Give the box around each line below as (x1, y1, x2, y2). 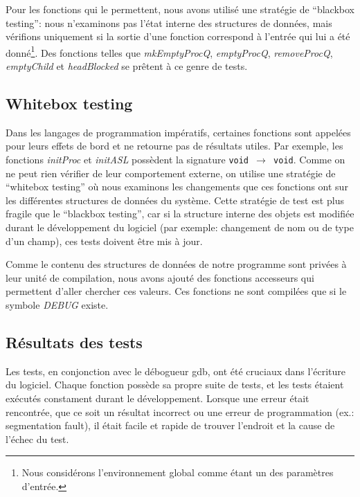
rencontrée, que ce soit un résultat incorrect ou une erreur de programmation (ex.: (6, 404, 354, 419)
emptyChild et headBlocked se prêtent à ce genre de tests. (6, 59, 248, 73)
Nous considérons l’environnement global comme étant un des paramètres (21, 465, 334, 480)
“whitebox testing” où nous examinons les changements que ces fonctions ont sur (6, 179, 348, 194)
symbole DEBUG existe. (6, 298, 109, 312)
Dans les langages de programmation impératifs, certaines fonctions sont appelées (6, 125, 351, 139)
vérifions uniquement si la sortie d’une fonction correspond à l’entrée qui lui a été (6, 29, 350, 44)
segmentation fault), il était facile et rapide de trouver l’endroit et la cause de (6, 418, 335, 433)
